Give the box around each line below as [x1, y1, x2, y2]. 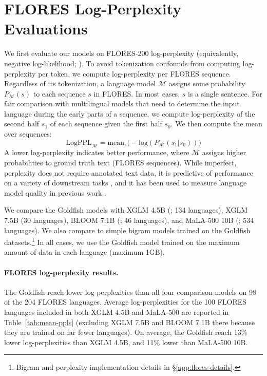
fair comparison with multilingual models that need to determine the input [4, 98, 240, 109]
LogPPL [66, 139, 92, 146]
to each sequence [33, 88, 86, 99]
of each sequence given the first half [50, 118, 162, 129]
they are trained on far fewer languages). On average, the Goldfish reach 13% [4, 327, 247, 337]
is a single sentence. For [187, 88, 262, 99]
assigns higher [202, 147, 246, 158]
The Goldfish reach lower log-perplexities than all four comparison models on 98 [4, 286, 256, 297]
